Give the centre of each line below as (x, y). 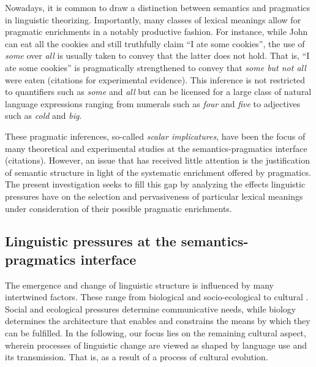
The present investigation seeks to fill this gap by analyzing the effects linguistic (155, 184)
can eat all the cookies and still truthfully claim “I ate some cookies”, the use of (155, 43)
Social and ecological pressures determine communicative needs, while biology (151, 308)
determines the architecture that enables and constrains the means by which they (158, 321)
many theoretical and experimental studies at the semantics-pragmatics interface (156, 148)
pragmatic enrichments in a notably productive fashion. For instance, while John (156, 32)
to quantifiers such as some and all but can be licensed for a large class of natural (158, 92)
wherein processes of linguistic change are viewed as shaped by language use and (156, 345)
